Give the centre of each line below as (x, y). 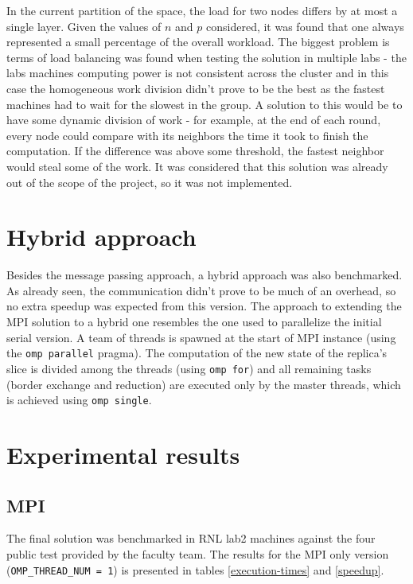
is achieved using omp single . (79, 400)
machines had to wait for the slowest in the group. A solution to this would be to (205, 104)
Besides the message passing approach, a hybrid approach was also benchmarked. (205, 275)
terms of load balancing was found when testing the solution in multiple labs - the (206, 57)
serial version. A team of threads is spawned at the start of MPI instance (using (201, 337)
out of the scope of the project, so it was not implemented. (150, 182)
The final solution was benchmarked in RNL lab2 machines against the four (191, 538)
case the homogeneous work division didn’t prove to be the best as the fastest (196, 88)
